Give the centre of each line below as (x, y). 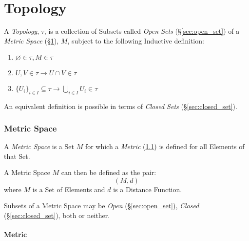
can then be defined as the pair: (109, 172)
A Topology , (22, 31)
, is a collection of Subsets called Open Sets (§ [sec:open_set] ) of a (142, 31)
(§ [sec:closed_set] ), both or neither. (57, 215)
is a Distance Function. (148, 189)
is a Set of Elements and (69, 189)
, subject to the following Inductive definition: (136, 40)
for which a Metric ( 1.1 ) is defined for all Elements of (165, 146)
